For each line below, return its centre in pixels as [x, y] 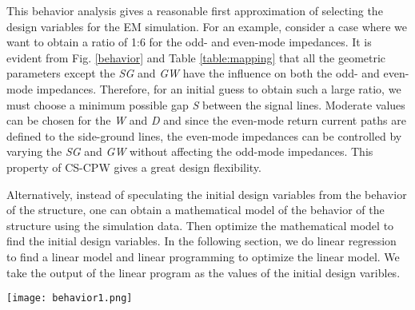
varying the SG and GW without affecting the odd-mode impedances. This [190, 151]
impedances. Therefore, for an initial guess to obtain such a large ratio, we [219, 88]
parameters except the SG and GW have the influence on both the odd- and [193, 73]
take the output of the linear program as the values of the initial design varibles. [204, 272]
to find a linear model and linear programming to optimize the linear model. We [203, 256]
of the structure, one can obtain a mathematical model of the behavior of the [196, 210]
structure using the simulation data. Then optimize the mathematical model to [200, 225]
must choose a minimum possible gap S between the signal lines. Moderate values [206, 104]
